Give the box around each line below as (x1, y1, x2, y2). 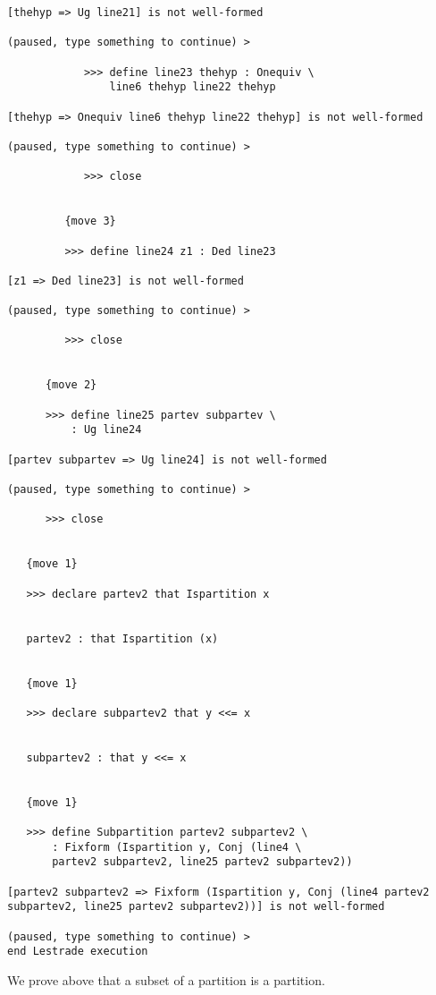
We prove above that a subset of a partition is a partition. (7, 971, 325, 989)
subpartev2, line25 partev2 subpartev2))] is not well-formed (7, 900, 385, 914)
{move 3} (64, 215, 116, 228)
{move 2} (45, 378, 97, 392)
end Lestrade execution (7, 945, 148, 958)
